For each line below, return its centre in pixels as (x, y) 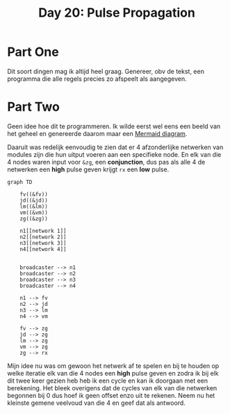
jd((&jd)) (34, 200)
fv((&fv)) (34, 194)
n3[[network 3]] (43, 243)
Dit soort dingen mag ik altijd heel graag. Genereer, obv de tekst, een (106, 71)
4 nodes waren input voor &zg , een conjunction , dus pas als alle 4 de (106, 162)
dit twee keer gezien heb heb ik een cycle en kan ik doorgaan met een (108, 381)
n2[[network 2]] (43, 237)
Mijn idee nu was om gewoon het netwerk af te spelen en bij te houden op (113, 366)
